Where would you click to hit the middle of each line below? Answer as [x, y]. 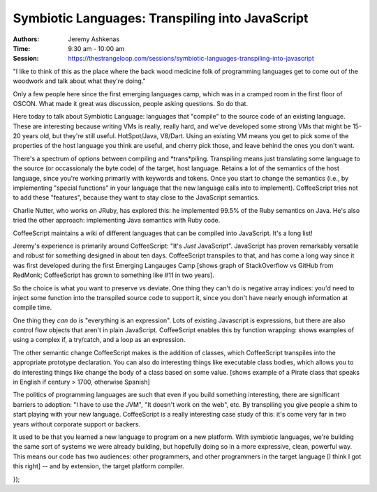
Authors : [26, 39]
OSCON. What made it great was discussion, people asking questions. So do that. [130, 103]
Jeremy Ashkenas [94, 39]
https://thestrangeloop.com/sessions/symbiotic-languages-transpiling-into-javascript [191, 59]
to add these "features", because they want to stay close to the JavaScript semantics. [136, 197]
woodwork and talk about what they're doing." [79, 81]
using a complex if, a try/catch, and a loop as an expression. [99, 340]
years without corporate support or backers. [77, 424]
